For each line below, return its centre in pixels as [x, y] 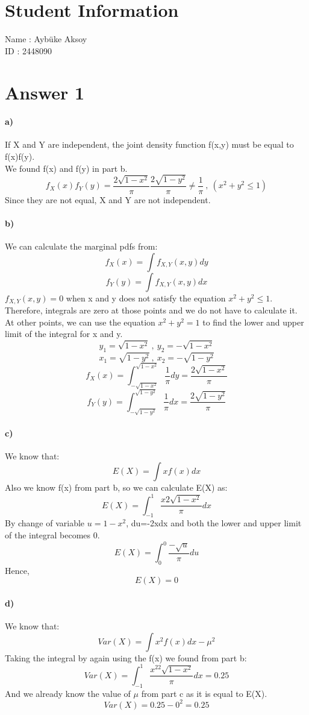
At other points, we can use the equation [80, 322]
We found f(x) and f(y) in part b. [66, 168]
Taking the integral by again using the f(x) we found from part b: [126, 657]
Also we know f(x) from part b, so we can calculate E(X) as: [116, 487]
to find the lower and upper [253, 322]
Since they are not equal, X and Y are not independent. [108, 199]
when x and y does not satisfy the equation [146, 298]
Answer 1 [45, 92]
